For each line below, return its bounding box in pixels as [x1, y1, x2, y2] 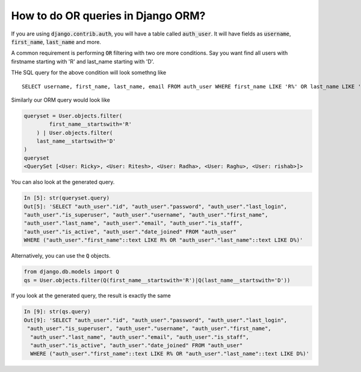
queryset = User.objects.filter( [23, 112, 123, 119]
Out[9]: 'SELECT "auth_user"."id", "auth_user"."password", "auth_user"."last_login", [23, 317, 288, 323]
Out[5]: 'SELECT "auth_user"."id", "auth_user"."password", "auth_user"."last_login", [23, 203, 288, 210]
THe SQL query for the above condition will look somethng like [11, 69, 167, 76]
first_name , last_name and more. [11, 38, 102, 45]
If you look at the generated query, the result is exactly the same [11, 292, 171, 299]
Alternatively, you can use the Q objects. [11, 252, 111, 259]
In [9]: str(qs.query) [23, 308, 91, 315]
